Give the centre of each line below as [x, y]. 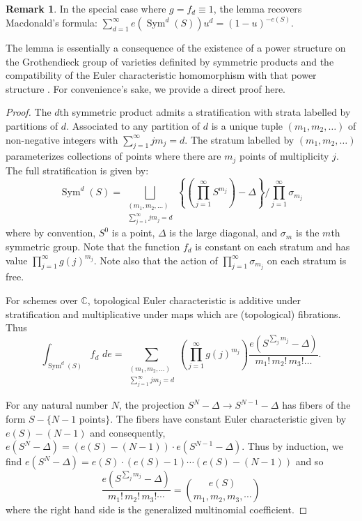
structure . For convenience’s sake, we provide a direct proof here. [146, 88]
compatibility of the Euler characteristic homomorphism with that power [161, 75]
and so [309, 461]
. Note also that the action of [156, 260]
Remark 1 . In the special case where [86, 8]
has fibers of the [316, 405]
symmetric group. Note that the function [93, 246]
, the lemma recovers [258, 8]
